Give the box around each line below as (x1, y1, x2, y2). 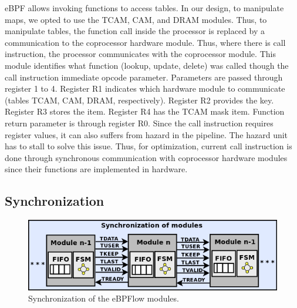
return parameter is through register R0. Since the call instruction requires (5, 116, 274, 129)
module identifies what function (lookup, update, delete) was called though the (5, 59, 289, 71)
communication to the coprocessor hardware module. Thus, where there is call (5, 36, 286, 48)
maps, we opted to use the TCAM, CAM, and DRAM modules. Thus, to (5, 13, 267, 25)
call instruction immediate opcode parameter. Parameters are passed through (5, 71, 283, 83)
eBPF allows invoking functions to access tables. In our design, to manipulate (5, 2, 284, 14)
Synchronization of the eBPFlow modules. (28, 292, 179, 304)
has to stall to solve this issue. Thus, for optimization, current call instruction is (5, 140, 292, 152)
